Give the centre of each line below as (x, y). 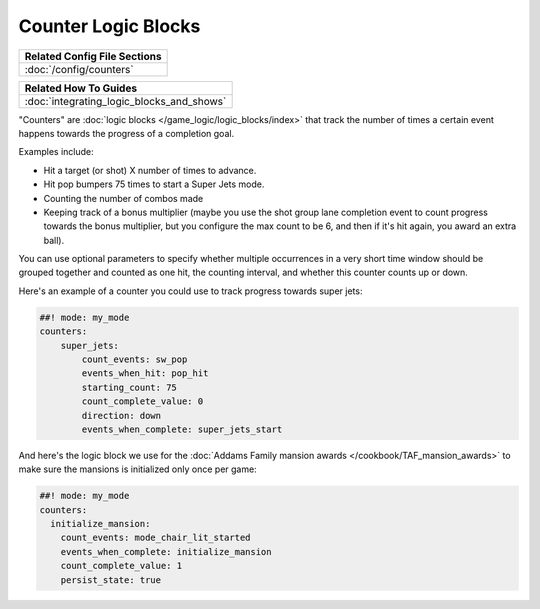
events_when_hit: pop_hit (145, 373)
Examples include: (56, 152)
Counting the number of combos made (123, 198)
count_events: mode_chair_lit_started (155, 538)
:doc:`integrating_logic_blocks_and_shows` (125, 101)
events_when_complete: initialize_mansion (166, 551)
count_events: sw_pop (134, 359)
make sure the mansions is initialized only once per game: (137, 469)
